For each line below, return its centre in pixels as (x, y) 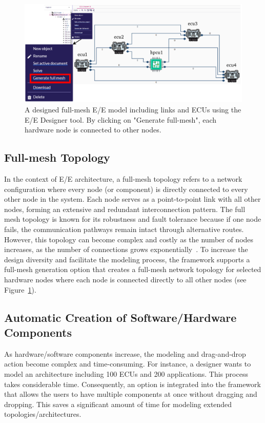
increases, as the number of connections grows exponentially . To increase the (126, 249)
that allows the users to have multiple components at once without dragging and (131, 394)
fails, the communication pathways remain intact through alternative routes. (124, 229)
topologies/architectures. (43, 414)
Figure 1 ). (20, 289)
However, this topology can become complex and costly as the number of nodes (129, 239)
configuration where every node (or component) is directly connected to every (126, 189)
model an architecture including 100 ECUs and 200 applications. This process (126, 373)
